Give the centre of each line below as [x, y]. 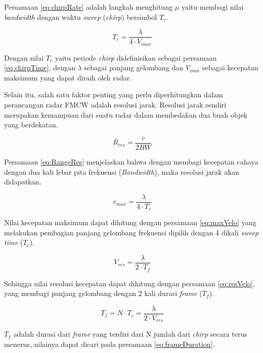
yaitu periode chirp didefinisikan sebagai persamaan [136, 57]
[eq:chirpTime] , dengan [40, 67]
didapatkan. [23, 182]
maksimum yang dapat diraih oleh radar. [68, 77]
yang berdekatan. [31, 125]
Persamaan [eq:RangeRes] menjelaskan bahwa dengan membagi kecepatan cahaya [131, 161]
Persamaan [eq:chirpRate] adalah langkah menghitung [89, 7]
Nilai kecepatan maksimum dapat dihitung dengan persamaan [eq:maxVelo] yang [130, 222]
